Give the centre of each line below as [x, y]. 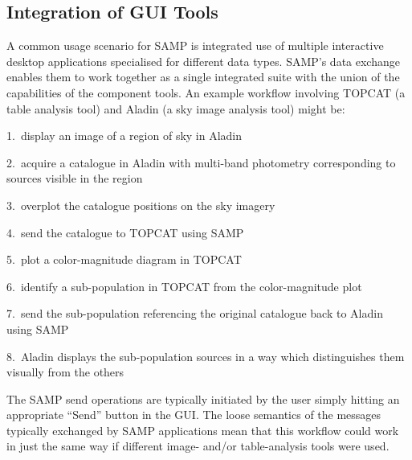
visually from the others [65, 372]
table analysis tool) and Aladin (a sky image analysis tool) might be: [176, 108]
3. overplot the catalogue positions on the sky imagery [141, 205]
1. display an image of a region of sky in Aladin [124, 136]
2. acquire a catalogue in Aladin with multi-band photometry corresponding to [201, 162]
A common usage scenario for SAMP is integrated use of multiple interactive [195, 45]
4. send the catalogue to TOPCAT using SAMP [125, 232]
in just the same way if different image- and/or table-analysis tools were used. [198, 446]
